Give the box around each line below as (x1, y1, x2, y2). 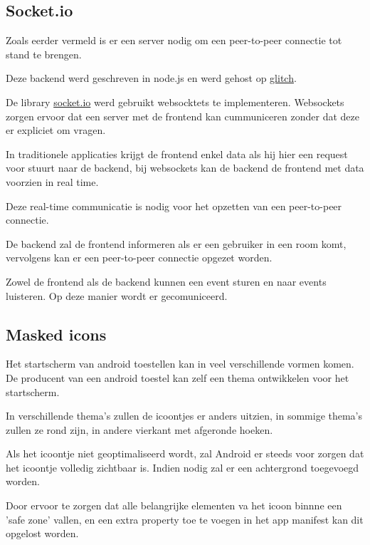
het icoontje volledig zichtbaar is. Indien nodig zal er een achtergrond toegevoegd (6, 460, 359, 474)
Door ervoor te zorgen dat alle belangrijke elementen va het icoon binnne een (6, 498, 342, 513)
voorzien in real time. (6, 174, 99, 189)
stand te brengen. (6, 46, 82, 61)
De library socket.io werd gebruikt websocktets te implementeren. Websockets (6, 94, 344, 109)
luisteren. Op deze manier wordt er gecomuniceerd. (6, 288, 228, 303)
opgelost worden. (6, 526, 79, 541)
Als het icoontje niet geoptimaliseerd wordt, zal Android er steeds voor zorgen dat (6, 446, 364, 461)
